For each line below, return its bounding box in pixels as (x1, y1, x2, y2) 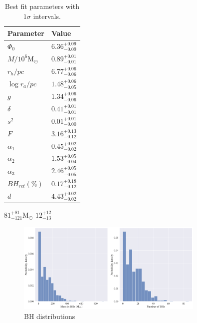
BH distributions (24, 311, 75, 321)
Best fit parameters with (4, 1, 79, 11)
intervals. (33, 10, 61, 21)
